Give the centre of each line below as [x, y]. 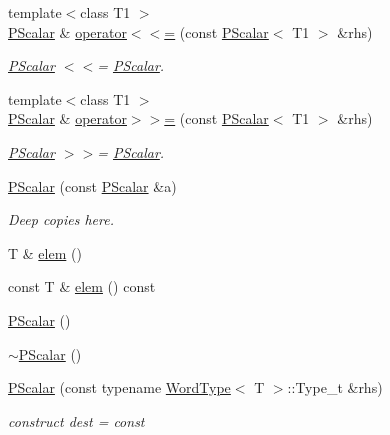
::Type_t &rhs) [335, 387]
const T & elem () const [82, 286]
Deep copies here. [61, 219]
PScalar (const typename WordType [119, 387]
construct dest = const [76, 420]
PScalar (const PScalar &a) [92, 185]
